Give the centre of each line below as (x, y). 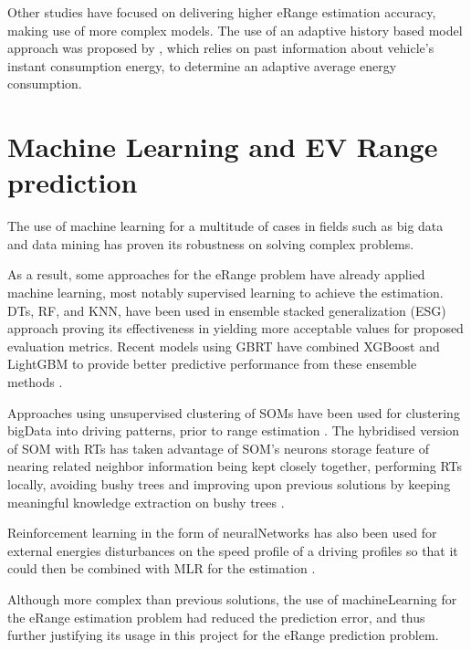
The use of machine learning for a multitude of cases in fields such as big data (225, 226)
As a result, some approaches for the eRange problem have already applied (216, 274)
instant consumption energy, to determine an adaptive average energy (202, 65)
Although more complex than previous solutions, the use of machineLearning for (232, 598)
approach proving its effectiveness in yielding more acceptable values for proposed (235, 328)
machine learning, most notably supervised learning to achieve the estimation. (225, 293)
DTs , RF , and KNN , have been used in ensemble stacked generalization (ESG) (227, 310)
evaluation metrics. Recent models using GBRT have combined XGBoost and (224, 346)
